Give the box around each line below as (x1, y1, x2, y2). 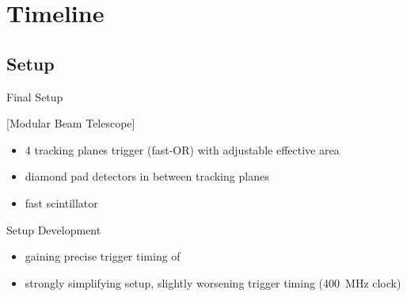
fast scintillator (25, 194, 98, 211)
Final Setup (6, 88, 63, 105)
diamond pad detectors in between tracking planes (25, 168, 269, 185)
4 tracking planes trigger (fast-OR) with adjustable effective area (25, 141, 340, 158)
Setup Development (6, 221, 101, 238)
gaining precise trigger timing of (25, 248, 181, 265)
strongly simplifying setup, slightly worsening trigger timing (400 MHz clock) (25, 274, 401, 291)
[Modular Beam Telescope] (6, 115, 135, 131)
